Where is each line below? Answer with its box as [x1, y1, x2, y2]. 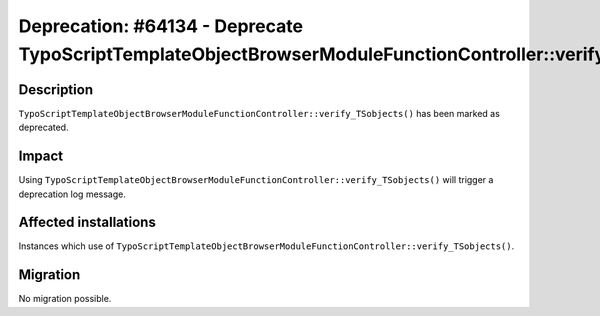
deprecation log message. [18, 188, 127, 200]
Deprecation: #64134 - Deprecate [18, 15, 304, 37]
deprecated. [18, 121, 69, 134]
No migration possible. [18, 293, 112, 305]
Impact [18, 148, 64, 165]
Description [18, 81, 94, 98]
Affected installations [18, 214, 157, 231]
